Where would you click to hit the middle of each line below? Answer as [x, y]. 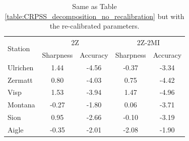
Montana [21, 105]
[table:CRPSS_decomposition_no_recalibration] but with [94, 16]
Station [19, 48]
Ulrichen [21, 67]
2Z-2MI [148, 42]
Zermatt [20, 80]
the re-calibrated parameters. [94, 26]
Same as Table [94, 6]
